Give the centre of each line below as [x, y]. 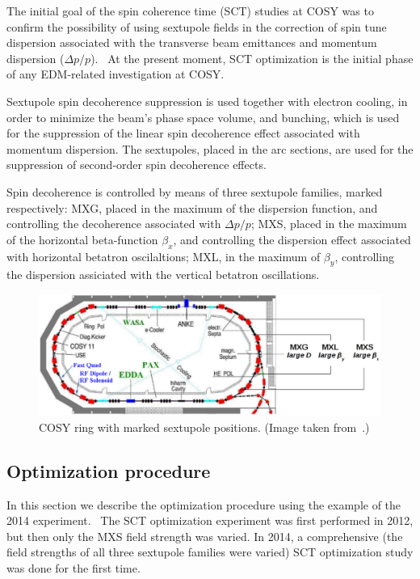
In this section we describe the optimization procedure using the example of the [204, 504]
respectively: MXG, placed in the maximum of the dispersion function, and [192, 207]
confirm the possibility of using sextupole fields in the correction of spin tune [197, 26]
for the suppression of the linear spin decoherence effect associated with [183, 133]
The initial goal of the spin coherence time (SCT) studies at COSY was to [190, 11]
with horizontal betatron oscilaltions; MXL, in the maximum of [164, 256]
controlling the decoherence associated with [114, 224]
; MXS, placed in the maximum [329, 224]
